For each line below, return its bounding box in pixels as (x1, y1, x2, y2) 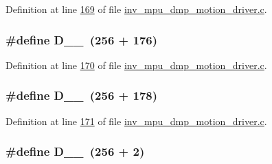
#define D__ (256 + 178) (5, 87, 158, 104)
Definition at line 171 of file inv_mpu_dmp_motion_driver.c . (5, 113, 267, 128)
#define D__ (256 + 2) (5, 143, 145, 160)
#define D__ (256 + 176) (5, 31, 158, 48)
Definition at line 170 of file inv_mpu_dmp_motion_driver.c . (5, 57, 267, 72)
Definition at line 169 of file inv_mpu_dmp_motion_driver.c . (5, 2, 267, 16)
